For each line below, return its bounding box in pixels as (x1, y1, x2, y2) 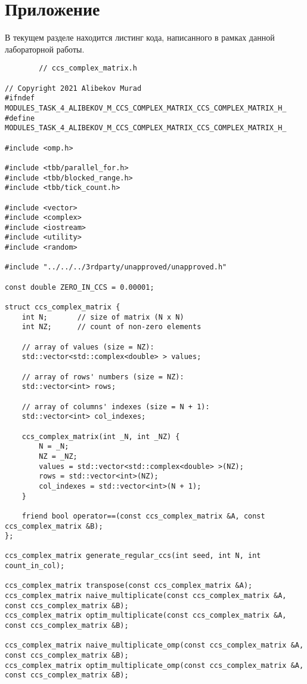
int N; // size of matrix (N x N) (21, 312, 184, 321)
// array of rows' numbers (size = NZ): (21, 372, 184, 381)
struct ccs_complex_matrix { (5, 303, 120, 312)
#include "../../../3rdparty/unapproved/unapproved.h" (5, 263, 227, 272)
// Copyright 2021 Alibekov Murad (5, 84, 142, 93)
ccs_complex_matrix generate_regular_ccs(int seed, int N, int (5, 551, 261, 560)
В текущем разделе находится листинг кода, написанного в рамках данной (5, 31, 275, 44)
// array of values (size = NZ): (21, 342, 154, 351)
